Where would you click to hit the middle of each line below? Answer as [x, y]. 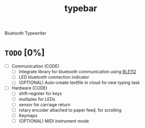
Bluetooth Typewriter [25, 33]
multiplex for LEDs [37, 99]
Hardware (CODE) [29, 88]
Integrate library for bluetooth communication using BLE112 [77, 72]
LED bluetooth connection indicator [54, 77]
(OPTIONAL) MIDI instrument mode [54, 121]
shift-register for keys [40, 94]
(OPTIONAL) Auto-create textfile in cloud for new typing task [79, 82]
